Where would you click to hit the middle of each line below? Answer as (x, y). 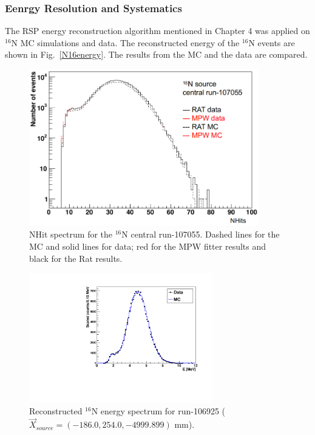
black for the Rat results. (76, 258)
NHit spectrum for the (71, 234)
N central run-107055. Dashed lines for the (201, 234)
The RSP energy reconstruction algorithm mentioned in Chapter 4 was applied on (157, 31)
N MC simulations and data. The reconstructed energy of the (125, 42)
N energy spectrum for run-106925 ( (158, 411)
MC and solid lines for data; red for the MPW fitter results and (148, 246)
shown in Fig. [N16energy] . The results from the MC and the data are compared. (156, 54)
